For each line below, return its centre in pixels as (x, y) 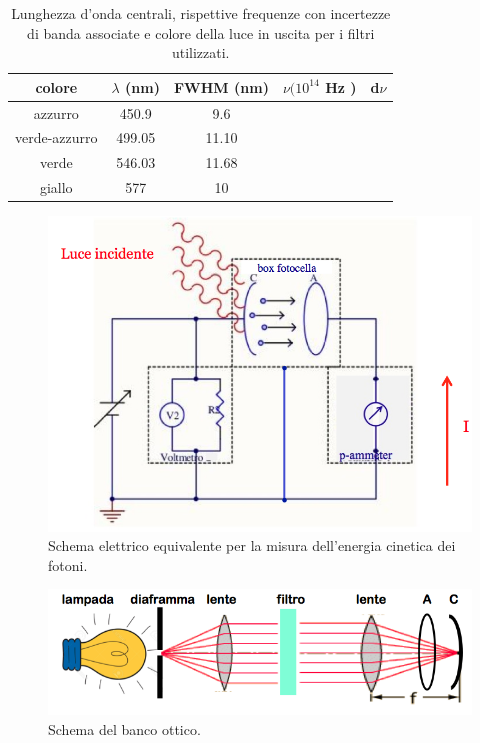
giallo (56, 187)
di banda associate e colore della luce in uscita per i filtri (201, 32)
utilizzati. (200, 52)
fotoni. (68, 564)
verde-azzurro (56, 137)
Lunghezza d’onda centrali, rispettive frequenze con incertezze (201, 13)
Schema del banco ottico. (124, 728)
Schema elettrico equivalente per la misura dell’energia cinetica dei (252, 545)
